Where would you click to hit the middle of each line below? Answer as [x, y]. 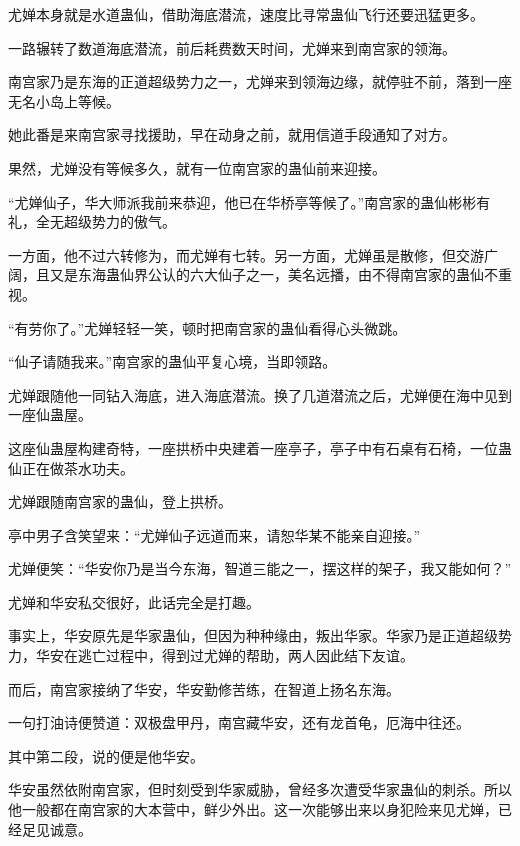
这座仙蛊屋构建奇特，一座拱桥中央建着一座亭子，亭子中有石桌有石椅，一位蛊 [260, 447]
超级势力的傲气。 [119, 221]
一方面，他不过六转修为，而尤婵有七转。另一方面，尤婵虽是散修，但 [232, 254]
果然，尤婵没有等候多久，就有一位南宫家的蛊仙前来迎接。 [197, 167]
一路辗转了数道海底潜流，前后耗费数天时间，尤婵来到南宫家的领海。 [232, 47]
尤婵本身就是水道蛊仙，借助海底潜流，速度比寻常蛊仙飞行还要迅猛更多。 [246, 14]
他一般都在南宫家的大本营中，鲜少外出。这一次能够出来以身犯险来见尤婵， [253, 809]
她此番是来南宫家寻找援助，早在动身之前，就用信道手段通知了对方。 [232, 134]
